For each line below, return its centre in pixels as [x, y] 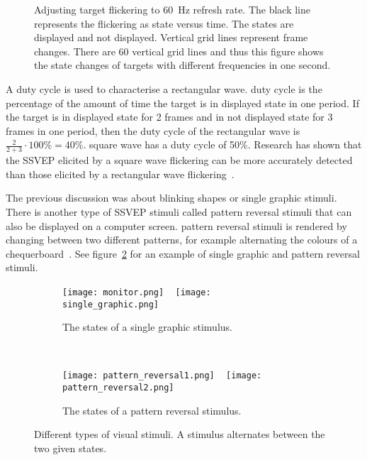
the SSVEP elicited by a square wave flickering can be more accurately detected [179, 160]
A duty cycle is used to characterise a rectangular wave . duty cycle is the [164, 88]
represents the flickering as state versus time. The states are [164, 23]
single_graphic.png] [111, 304]
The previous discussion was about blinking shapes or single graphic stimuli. [171, 198]
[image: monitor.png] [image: [137, 292]
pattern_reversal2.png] [118, 388]
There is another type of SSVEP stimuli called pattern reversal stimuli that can [179, 211]
